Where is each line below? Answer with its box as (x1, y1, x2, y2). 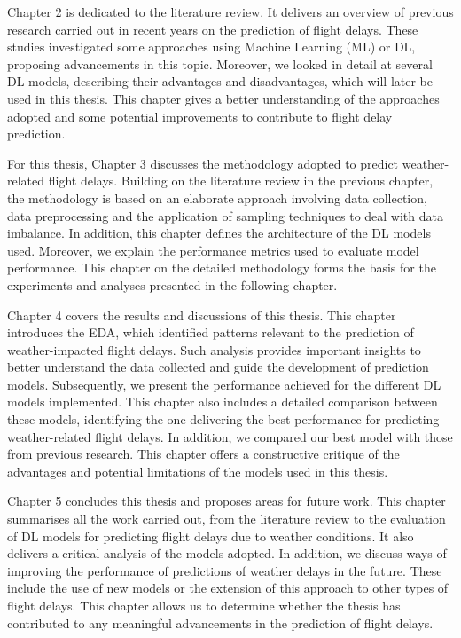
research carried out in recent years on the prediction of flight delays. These (7, 20, 418, 38)
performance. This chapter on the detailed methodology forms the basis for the (7, 258, 436, 277)
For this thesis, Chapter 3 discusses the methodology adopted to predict (7, 154, 399, 172)
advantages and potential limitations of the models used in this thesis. (7, 461, 388, 480)
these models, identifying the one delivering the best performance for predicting (7, 410, 440, 429)
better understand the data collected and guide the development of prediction (7, 358, 429, 376)
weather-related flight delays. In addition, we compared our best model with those (7, 427, 453, 445)
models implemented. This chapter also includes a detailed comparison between (7, 392, 438, 411)
